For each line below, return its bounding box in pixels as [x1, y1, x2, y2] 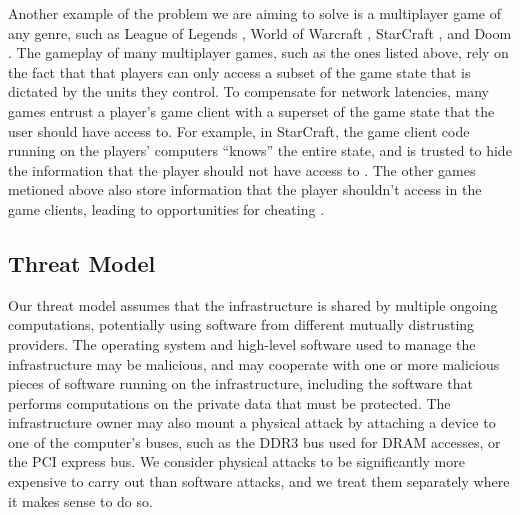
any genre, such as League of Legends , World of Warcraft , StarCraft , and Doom [8, 22, 512, 43]
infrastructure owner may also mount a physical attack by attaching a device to [8, 412, 496, 433]
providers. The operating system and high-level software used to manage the [8, 333, 476, 354]
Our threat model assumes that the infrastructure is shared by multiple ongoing [8, 294, 498, 315]
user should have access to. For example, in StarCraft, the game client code [8, 120, 470, 141]
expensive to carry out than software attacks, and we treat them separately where [8, 471, 510, 492]
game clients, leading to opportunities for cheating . [8, 198, 325, 219]
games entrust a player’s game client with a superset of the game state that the [8, 100, 495, 121]
